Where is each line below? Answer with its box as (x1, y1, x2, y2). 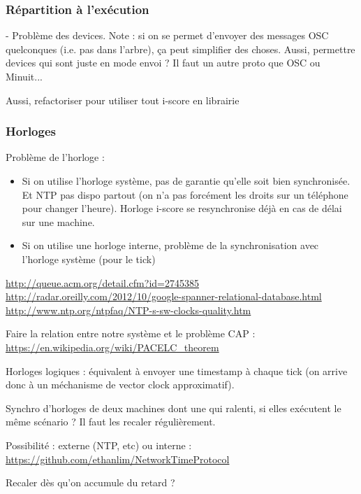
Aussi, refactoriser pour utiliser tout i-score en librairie (6, 92, 240, 107)
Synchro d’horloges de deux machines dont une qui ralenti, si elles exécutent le (6, 400, 341, 415)
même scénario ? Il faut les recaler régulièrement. (6, 414, 216, 429)
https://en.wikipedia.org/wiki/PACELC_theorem (6, 339, 219, 354)
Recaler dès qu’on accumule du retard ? (6, 475, 175, 490)
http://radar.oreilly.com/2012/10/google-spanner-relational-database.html (6, 289, 322, 304)
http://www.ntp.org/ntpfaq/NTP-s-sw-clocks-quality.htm (6, 302, 251, 317)
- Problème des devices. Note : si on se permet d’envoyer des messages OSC (6, 28, 329, 43)
